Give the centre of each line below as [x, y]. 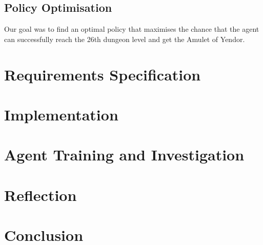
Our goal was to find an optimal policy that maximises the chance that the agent [132, 29]
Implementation [61, 114]
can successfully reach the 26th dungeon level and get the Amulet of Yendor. [125, 39]
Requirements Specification [103, 74]
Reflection [41, 195]
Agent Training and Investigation [124, 155]
